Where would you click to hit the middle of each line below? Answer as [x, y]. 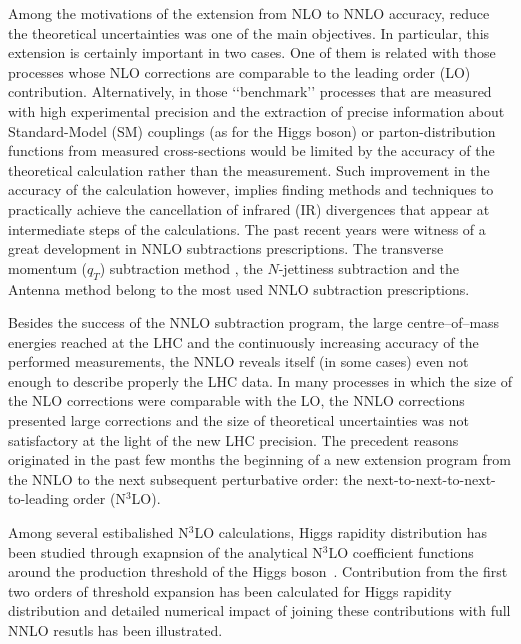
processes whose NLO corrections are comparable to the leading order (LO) [239, 71]
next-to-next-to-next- [431, 478]
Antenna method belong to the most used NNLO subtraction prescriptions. [239, 288]
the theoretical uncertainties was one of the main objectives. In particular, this [249, 32]
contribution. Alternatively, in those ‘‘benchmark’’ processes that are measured [250, 91]
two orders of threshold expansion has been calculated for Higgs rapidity [230, 590]
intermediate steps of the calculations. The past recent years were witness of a [247, 228]
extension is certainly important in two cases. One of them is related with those [252, 52]
